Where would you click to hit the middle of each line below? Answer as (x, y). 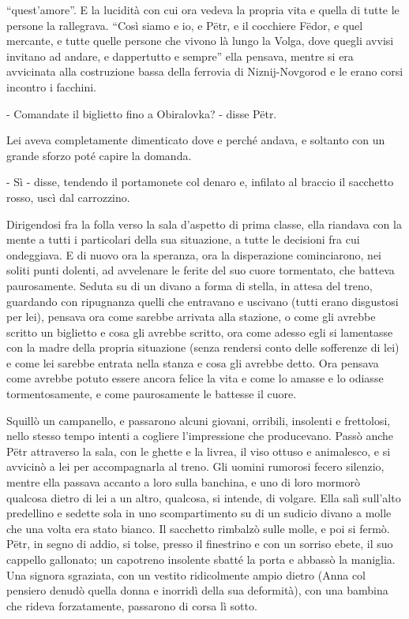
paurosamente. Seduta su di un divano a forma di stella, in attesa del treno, (189, 285)
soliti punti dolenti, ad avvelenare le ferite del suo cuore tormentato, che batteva (201, 270)
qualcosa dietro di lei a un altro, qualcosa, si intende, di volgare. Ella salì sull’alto (204, 497)
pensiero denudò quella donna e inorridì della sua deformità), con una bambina (197, 590)
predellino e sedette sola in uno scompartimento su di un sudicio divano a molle (199, 513)
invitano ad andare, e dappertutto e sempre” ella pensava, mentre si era (180, 56)
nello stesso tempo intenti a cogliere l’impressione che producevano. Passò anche (200, 436)
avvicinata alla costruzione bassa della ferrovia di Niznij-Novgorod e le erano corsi (205, 71)
